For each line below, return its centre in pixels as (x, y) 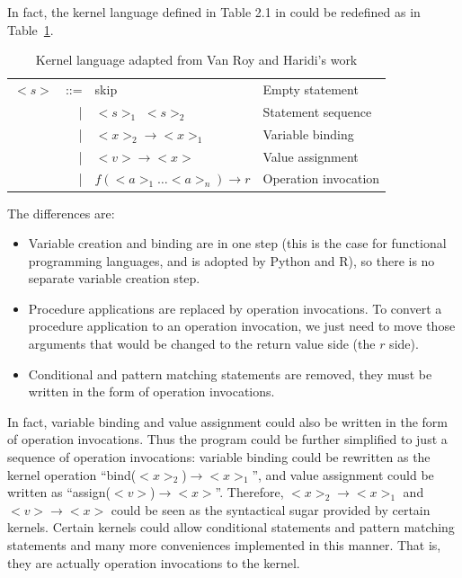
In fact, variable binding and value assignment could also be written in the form (227, 421)
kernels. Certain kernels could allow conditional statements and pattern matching (231, 527)
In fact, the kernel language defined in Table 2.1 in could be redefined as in (214, 12)
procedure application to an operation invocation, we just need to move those (242, 326)
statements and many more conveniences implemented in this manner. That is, (224, 545)
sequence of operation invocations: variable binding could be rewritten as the (219, 457)
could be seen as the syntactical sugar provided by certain (271, 509)
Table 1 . (31, 29)
